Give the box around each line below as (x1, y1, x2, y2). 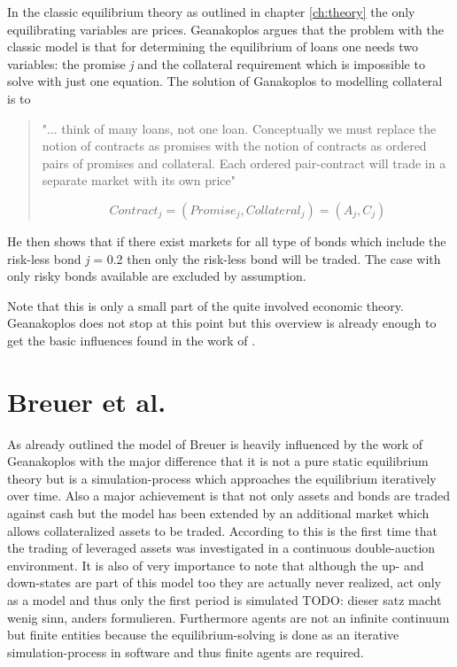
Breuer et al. (7, 383, 167, 419)
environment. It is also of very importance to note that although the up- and (7, 555, 424, 574)
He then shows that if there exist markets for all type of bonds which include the (7, 231, 446, 250)
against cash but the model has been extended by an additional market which (7, 504, 430, 522)
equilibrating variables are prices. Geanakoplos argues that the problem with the (7, 19, 444, 38)
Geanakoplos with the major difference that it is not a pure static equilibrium (7, 452, 429, 470)
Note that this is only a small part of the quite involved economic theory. (7, 296, 404, 314)
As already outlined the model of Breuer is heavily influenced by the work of (7, 434, 423, 453)
